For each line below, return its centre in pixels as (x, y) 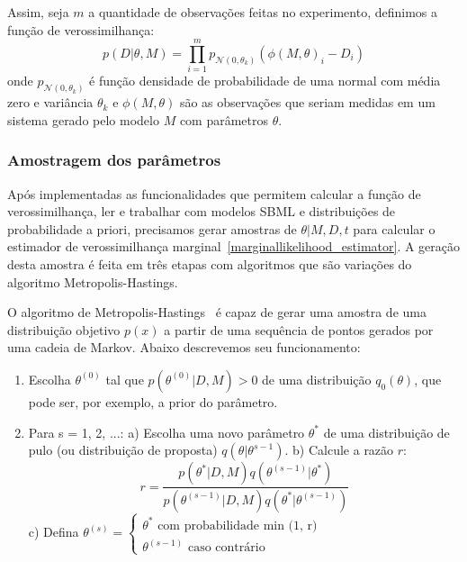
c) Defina (54, 532)
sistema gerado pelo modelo (83, 119)
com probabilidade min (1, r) (238, 526)
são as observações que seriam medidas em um (307, 102)
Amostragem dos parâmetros (114, 160)
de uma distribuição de (386, 432)
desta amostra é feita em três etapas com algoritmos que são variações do (210, 263)
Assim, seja (38, 12)
